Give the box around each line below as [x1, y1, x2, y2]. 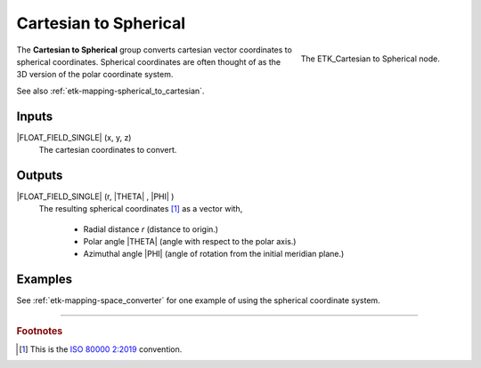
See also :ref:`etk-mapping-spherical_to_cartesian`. [16, 85, 205, 96]
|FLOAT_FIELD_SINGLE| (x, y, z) [16, 132, 132, 142]
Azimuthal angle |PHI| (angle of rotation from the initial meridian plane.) [83, 249, 345, 260]
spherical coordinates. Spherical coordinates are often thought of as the [16, 56, 281, 67]
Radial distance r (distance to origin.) [83, 223, 218, 235]
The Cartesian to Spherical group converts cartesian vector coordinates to [16, 44, 293, 55]
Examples [16, 272, 73, 287]
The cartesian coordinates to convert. [38, 145, 177, 156]
